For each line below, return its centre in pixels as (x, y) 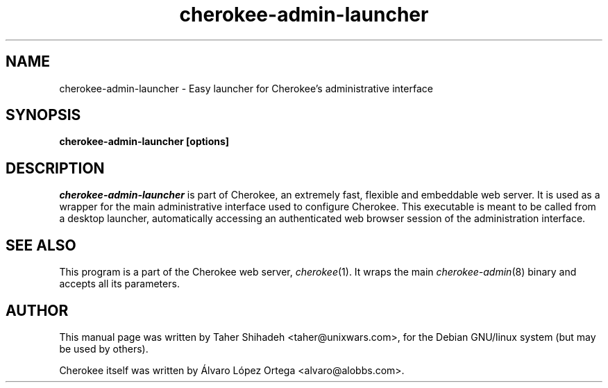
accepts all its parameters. (119, 284)
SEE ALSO (41, 245)
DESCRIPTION (55, 168)
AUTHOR (37, 310)
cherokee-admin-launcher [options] (144, 142)
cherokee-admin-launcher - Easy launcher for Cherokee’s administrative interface (246, 88)
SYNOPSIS (43, 115)
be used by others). (104, 348)
